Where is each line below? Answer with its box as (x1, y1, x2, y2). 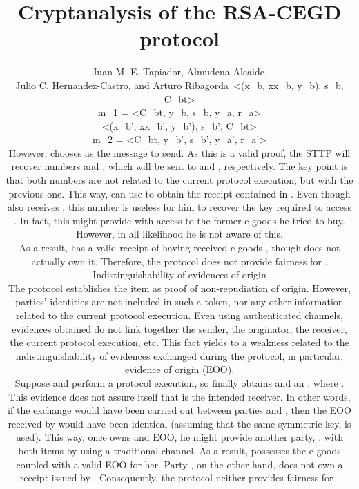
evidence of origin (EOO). (124, 362, 235, 376)
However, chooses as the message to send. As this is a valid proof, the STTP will (8, 145, 351, 160)
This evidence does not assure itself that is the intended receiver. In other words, (8, 389, 351, 403)
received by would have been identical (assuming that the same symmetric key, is (8, 416, 351, 430)
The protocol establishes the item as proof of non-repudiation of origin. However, (8, 280, 351, 295)
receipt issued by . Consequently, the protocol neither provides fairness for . (19, 470, 340, 485)
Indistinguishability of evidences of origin (93, 267, 266, 282)
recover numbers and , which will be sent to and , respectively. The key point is (11, 159, 348, 173)
